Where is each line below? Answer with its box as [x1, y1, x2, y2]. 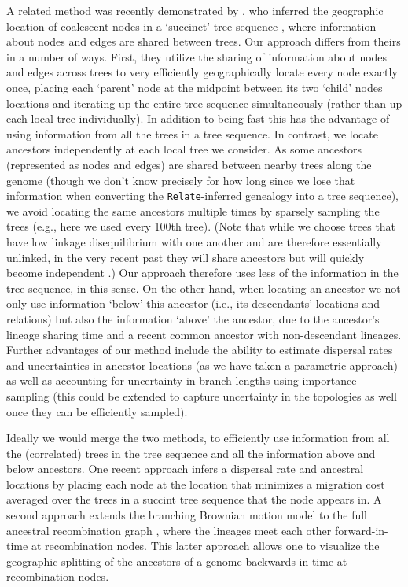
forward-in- [334, 522, 388, 538]
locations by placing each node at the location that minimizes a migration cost [6, 475, 385, 492]
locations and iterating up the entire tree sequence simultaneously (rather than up [6, 94, 402, 111]
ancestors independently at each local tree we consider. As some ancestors [6, 141, 362, 157]
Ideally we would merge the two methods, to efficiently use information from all [6, 430, 390, 446]
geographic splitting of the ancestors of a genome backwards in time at [6, 552, 347, 569]
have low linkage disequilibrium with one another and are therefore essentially [6, 233, 382, 249]
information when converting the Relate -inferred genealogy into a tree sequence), [6, 187, 399, 204]
